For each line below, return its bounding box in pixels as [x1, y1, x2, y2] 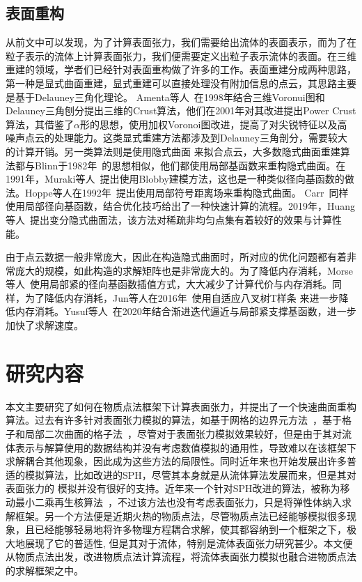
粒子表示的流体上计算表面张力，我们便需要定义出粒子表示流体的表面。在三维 [6, 48, 356, 63]
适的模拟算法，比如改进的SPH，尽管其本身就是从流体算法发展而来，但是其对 [6, 467, 356, 482]
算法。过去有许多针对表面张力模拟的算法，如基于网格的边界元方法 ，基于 [6, 413, 342, 427]
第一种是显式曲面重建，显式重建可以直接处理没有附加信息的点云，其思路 [6, 75, 337, 90]
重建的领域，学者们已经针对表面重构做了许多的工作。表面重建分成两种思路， [6, 62, 356, 77]
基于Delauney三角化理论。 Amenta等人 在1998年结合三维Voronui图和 [15, 89, 325, 104]
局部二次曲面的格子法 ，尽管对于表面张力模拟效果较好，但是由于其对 [24, 426, 342, 441]
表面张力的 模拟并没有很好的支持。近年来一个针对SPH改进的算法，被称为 [6, 481, 340, 496]
